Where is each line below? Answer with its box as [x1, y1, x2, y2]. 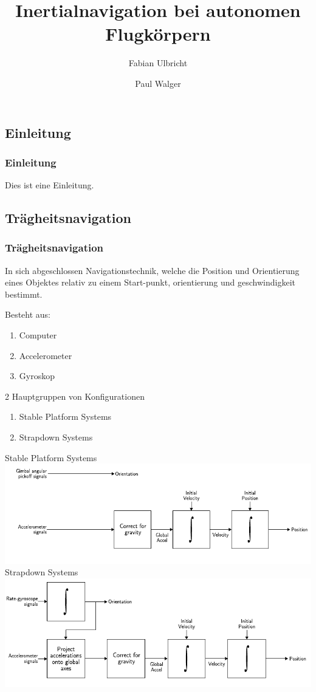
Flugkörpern [105, 21, 211, 46]
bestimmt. [5, 287, 43, 300]
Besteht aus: [5, 308, 50, 321]
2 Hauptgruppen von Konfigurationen [5, 389, 145, 402]
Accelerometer [19, 349, 72, 361]
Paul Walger [135, 77, 181, 89]
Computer [19, 329, 57, 341]
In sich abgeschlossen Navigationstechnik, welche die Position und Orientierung [5, 264, 300, 276]
